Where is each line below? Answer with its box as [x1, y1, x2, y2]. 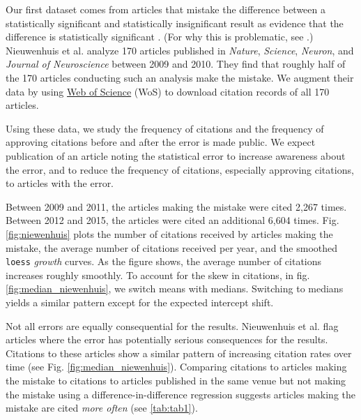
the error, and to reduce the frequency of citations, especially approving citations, [6, 162, 354, 177]
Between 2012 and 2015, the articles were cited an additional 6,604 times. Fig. [6, 213, 339, 227]
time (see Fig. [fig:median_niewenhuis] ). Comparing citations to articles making [6, 359, 347, 374]
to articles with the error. [6, 176, 114, 190]
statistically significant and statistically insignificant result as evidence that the [6, 15, 344, 30]
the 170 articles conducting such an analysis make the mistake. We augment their [6, 70, 354, 84]
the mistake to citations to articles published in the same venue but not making [6, 373, 346, 387]
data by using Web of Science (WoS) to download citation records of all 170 [6, 84, 330, 98]
